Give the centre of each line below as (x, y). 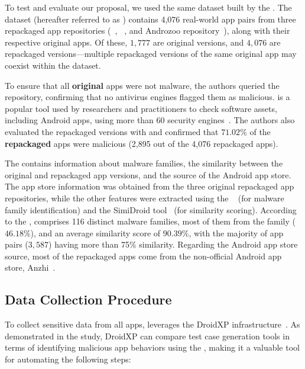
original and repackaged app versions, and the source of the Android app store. (148, 174)
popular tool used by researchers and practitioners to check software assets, (141, 108)
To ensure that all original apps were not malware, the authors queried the (142, 85)
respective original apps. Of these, (66, 42)
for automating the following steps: (68, 359)
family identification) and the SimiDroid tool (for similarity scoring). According (151, 209)
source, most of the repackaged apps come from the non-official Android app (143, 256)
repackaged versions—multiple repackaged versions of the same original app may (151, 54)
